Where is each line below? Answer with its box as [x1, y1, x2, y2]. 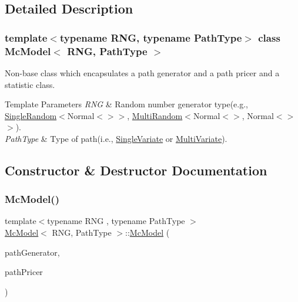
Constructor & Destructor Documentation [5, 161, 267, 179]
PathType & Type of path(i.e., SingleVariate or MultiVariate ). [5, 132, 227, 144]
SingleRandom [5, 109, 57, 121]
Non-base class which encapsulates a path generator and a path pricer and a [5, 66, 280, 79]
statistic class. [5, 78, 55, 90]
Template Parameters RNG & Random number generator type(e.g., [5, 98, 248, 110]
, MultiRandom [127, 109, 183, 121]
